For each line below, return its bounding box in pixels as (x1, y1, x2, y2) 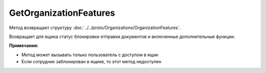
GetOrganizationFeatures (9, 7, 115, 18)
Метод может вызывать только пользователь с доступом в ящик (21, 52, 159, 58)
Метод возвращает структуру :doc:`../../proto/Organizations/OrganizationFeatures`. (9, 25, 181, 31)
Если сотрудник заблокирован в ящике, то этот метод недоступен (21, 59, 162, 65)
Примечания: (9, 42, 39, 49)
